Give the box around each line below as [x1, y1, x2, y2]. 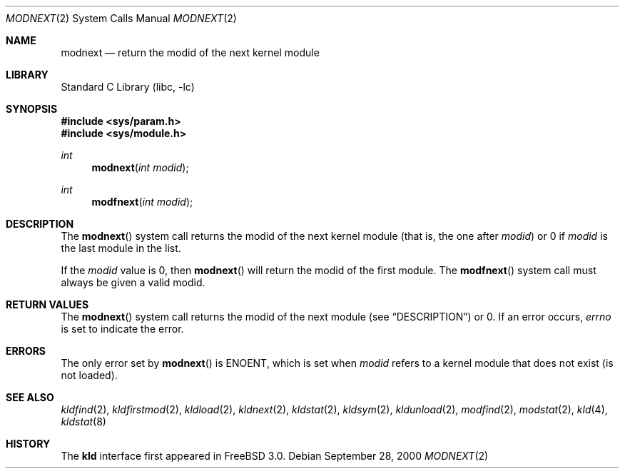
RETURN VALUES [6, 298, 89, 311]
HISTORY [6, 438, 51, 450]
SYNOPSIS [6, 103, 58, 115]
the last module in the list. [61, 242, 181, 254]
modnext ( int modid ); [91, 161, 189, 173]
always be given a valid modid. [61, 276, 205, 288]
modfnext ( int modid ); [91, 196, 193, 208]
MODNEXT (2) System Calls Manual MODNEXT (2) [6, 12, 237, 24]
